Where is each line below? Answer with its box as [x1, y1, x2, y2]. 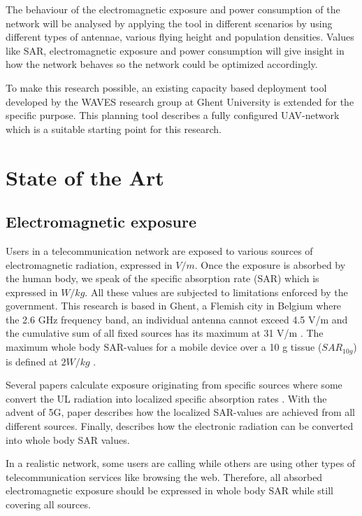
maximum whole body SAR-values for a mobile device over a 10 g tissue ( [6, 340, 322, 354]
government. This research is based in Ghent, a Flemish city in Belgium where [6, 298, 342, 313]
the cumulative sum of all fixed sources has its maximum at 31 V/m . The [6, 326, 324, 340]
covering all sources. [6, 496, 91, 511]
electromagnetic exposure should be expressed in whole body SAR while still [6, 483, 333, 498]
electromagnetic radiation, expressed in [6, 257, 173, 272]
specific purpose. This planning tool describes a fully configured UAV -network [6, 108, 340, 123]
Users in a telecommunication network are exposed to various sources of [6, 243, 313, 258]
